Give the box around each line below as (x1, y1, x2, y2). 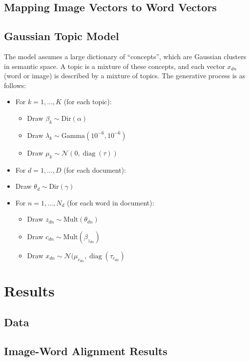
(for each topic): (63, 96, 112, 107)
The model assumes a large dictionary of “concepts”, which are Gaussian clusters (4, 51, 247, 61)
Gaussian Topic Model (4, 28, 119, 44)
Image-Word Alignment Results (4, 343, 167, 358)
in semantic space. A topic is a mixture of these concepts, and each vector (4, 61, 225, 71)
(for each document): (63, 164, 126, 175)
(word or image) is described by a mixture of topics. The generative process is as (4, 70, 246, 81)
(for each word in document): (66, 197, 154, 207)
